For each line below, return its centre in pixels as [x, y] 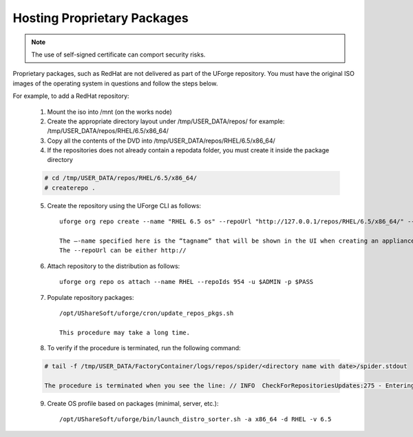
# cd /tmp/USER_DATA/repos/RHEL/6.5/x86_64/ [121, 178]
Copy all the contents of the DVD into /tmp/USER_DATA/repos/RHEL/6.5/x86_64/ [161, 141]
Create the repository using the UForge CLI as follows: [124, 205]
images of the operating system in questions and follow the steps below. [115, 83]
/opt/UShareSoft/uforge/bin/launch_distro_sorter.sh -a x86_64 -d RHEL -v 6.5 [195, 419]
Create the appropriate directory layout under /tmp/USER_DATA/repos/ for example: [166, 121]
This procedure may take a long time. [125, 332]
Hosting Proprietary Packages [100, 18]
